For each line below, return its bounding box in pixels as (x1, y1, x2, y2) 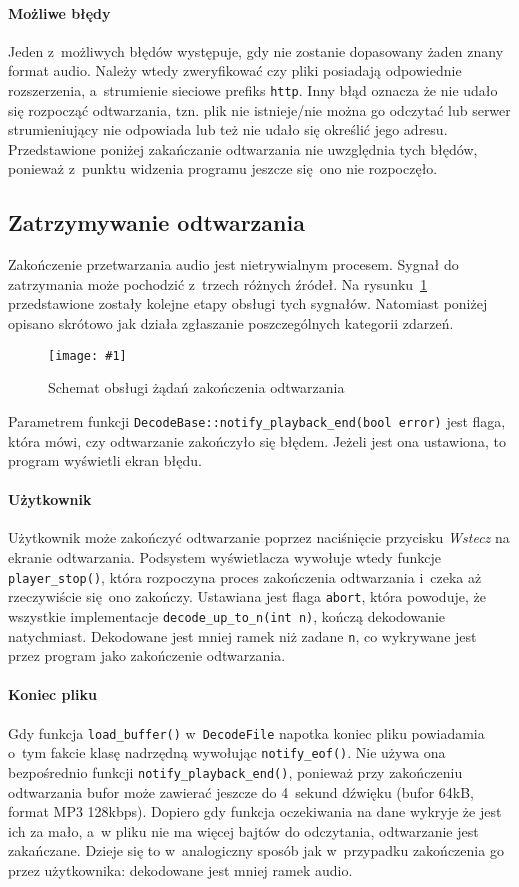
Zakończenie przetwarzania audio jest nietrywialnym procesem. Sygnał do (8, 254, 459, 275)
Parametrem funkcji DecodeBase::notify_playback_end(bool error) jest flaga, (8, 410, 506, 431)
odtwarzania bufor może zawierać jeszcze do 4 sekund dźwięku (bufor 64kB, (8, 781, 474, 802)
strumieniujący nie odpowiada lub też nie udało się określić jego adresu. (8, 119, 448, 140)
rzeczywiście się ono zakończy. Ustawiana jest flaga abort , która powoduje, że (8, 586, 486, 607)
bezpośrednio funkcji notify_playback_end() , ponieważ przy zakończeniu (8, 762, 463, 782)
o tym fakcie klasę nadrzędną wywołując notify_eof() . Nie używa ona (8, 742, 446, 763)
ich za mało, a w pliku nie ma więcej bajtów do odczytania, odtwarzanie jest (8, 820, 479, 841)
